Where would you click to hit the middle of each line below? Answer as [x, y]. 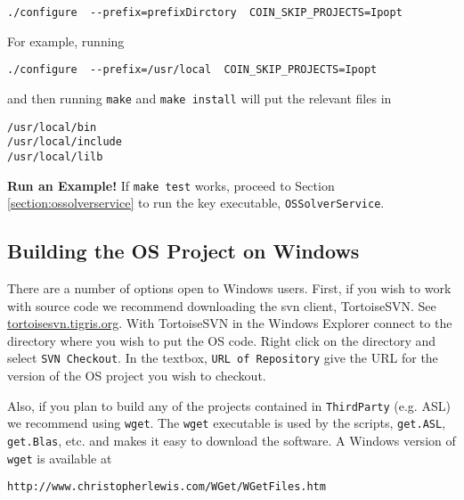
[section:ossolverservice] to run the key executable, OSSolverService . [196, 203]
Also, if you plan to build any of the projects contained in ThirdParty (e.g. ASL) [229, 405]
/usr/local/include [65, 142]
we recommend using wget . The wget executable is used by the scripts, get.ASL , [227, 423]
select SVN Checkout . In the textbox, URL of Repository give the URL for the [223, 358]
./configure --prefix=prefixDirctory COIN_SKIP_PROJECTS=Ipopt [205, 12]
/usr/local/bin [52, 127]
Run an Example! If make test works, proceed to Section [171, 185]
